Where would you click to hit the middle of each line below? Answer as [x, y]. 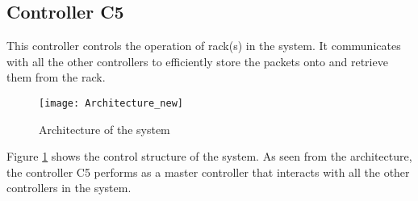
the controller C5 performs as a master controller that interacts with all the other [208, 172]
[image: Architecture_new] [111, 103]
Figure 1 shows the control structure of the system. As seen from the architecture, [209, 156]
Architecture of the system [104, 129]
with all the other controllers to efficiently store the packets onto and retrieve [197, 61]
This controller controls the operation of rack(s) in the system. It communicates [204, 46]
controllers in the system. [69, 188]
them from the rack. [56, 77]
